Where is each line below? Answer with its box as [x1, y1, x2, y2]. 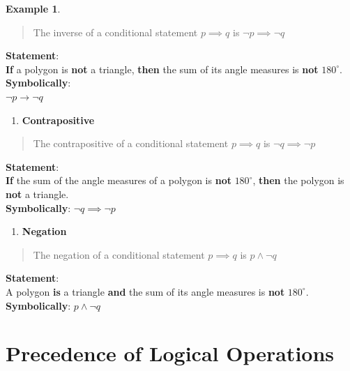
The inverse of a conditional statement [33, 24, 198, 39]
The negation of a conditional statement [33, 247, 205, 262]
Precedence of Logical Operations [6, 339, 335, 368]
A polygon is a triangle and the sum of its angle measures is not [6, 284, 285, 298]
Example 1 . [6, 1, 61, 15]
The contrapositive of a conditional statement [33, 136, 229, 151]
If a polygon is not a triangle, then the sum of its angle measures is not [6, 61, 319, 76]
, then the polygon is [252, 173, 344, 188]
